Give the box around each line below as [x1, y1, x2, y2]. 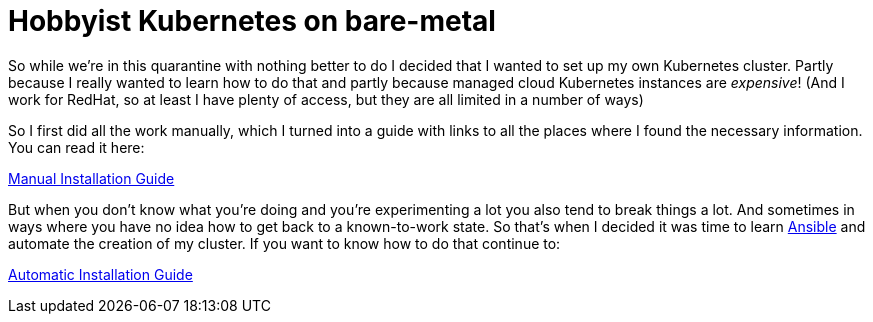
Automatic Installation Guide [8, 265, 193, 283]
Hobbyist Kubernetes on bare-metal [8, 4, 496, 38]
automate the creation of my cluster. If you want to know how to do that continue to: [8, 234, 561, 252]
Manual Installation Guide [8, 169, 175, 187]
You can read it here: [8, 138, 145, 156]
